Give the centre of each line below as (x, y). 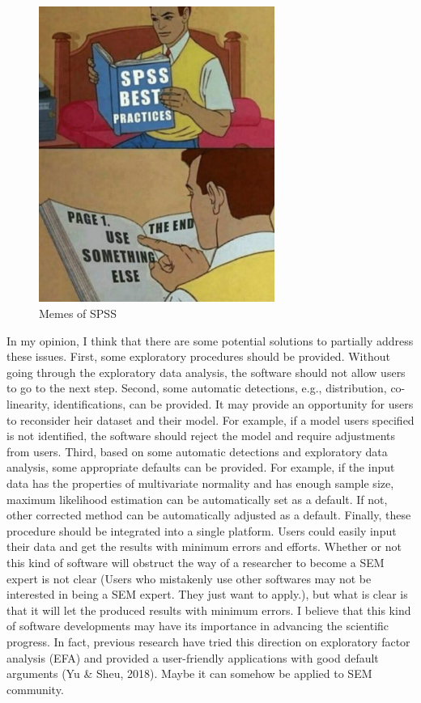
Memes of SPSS (78, 313)
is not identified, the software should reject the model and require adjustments (201, 436)
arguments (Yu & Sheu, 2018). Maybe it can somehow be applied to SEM (189, 673)
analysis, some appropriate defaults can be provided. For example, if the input (201, 467)
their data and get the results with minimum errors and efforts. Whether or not (204, 546)
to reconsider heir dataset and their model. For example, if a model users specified (210, 419)
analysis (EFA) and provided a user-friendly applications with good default (193, 657)
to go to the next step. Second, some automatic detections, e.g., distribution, (197, 388)
